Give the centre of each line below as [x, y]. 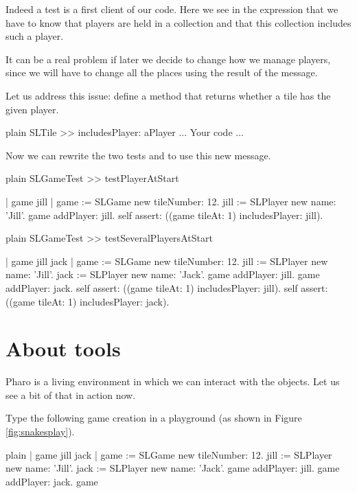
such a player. [35, 36]
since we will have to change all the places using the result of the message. [162, 72]
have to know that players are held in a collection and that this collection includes [178, 22]
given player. [32, 109]
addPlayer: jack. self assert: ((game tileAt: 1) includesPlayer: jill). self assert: [167, 287]
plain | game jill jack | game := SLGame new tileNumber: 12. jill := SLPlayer [169, 454]
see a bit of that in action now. [71, 394]
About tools [63, 348]
